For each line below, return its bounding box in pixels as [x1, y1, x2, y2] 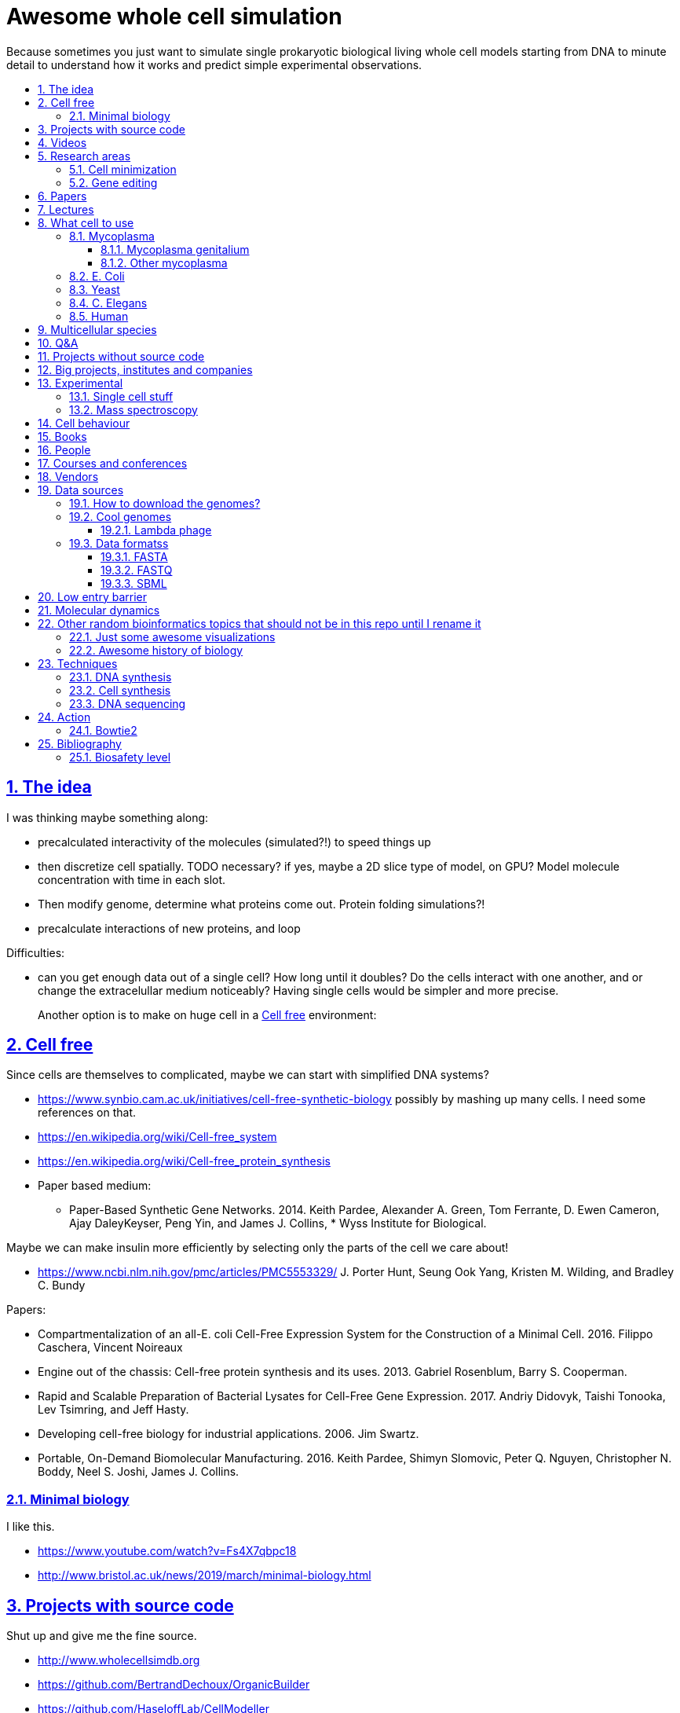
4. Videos [38, 135, 87, 149]
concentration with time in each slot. [38, 872, 226, 886]
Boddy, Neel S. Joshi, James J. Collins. [38, 1465, 239, 1479]
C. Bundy [38, 1278, 86, 1293]
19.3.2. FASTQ [101, 563, 173, 577]
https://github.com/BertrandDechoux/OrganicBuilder [38, 1678, 310, 1692]
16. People [38, 442, 91, 457]
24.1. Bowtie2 [69, 723, 137, 737]
